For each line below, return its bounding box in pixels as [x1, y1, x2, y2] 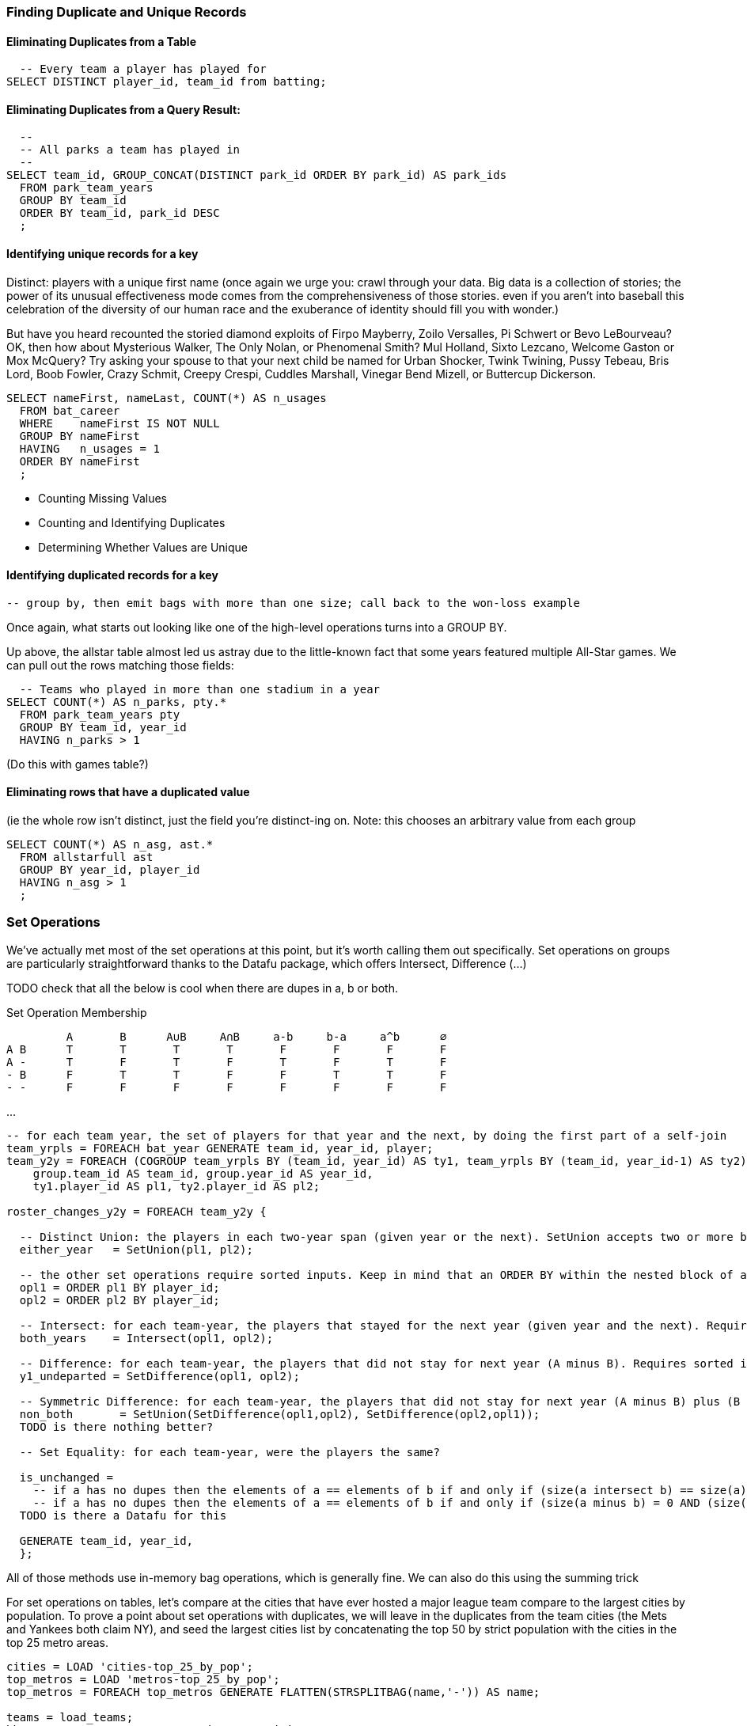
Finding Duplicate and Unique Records [6, 4, 247, 20]
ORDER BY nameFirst [19, 454, 140, 468]
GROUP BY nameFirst [19, 429, 140, 442]
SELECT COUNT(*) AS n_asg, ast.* [6, 838, 214, 852]
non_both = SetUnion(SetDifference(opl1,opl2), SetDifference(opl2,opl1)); [19, 1407, 540, 1421]
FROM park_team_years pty [19, 707, 180, 721]
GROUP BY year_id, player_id [19, 863, 200, 877]
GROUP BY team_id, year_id [19, 720, 187, 734]
